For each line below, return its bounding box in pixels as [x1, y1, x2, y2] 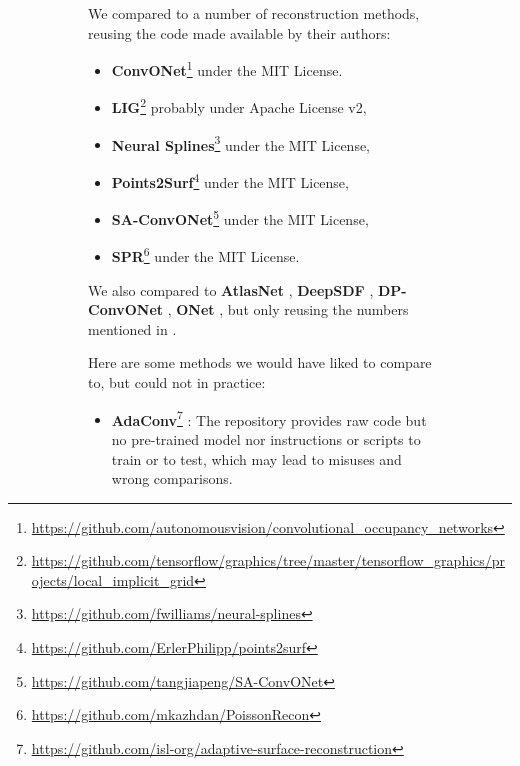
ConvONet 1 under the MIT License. [111, 57, 343, 80]
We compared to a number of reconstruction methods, [88, 3, 420, 23]
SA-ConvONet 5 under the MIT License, [111, 206, 369, 229]
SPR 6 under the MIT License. [111, 243, 300, 267]
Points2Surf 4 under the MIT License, [111, 168, 349, 192]
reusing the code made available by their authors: [88, 22, 391, 43]
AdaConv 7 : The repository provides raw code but [111, 406, 427, 430]
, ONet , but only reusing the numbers [167, 299, 409, 320]
